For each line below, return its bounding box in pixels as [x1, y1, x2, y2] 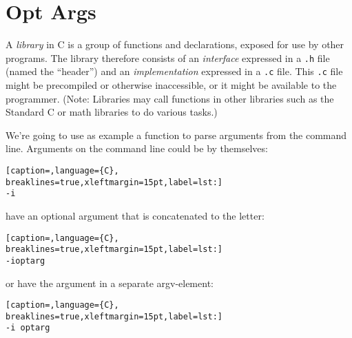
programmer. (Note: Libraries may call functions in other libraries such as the [6, 91, 334, 105]
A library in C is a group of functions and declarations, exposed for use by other [6, 37, 344, 52]
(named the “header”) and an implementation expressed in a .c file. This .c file [6, 64, 343, 78]
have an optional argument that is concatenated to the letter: [6, 208, 265, 222]
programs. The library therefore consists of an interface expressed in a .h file [6, 50, 330, 65]
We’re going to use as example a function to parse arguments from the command [6, 127, 347, 142]
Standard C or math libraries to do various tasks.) [6, 105, 218, 119]
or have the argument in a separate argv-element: [6, 275, 214, 290]
